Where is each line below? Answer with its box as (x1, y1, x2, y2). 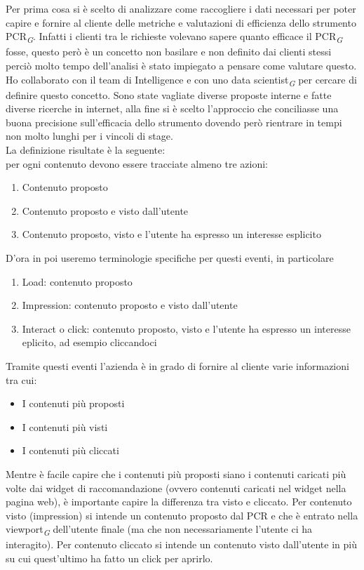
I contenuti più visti (22, 419, 108, 434)
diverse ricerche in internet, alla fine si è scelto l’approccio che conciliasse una (6, 101, 339, 116)
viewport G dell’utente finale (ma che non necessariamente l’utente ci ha (6, 522, 313, 538)
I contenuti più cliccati (22, 443, 119, 458)
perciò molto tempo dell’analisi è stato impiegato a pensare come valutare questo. (6, 58, 357, 72)
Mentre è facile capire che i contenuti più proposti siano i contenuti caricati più (6, 466, 346, 481)
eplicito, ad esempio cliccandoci (22, 335, 157, 350)
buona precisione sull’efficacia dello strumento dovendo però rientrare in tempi (6, 114, 342, 129)
